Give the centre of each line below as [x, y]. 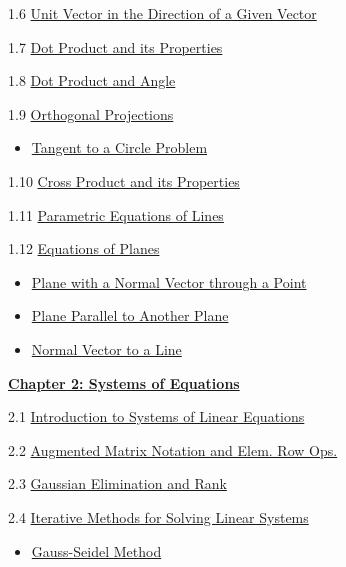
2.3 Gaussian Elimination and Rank [117, 483]
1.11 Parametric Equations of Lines [116, 214]
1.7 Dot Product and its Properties [115, 46]
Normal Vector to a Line [106, 348]
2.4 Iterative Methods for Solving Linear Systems [158, 516]
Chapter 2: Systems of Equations [124, 382]
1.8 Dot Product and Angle [92, 80]
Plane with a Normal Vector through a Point [169, 281]
